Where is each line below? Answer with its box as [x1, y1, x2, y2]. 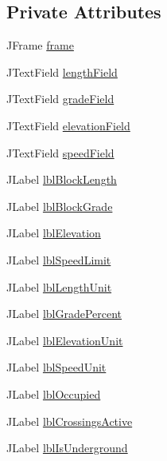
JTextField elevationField [6, 117, 130, 133]
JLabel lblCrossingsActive [6, 412, 133, 429]
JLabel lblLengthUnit [6, 278, 112, 295]
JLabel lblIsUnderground [6, 439, 128, 456]
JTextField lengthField [6, 63, 118, 80]
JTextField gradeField [6, 90, 115, 107]
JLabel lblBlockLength [6, 171, 117, 188]
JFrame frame [6, 37, 74, 54]
